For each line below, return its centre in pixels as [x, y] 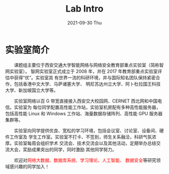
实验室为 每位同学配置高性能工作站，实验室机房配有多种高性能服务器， [87, 107]
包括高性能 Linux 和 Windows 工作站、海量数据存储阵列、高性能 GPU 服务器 [84, 113]
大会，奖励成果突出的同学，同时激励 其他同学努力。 [63, 149]
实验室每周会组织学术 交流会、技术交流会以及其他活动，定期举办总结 [85, 143]
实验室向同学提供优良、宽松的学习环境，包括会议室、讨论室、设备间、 [87, 130]
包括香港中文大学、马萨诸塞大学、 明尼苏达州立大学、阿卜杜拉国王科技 [87, 84]
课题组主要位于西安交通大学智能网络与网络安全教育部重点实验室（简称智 [89, 65]
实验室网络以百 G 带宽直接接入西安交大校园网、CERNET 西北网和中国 [86, 101]
